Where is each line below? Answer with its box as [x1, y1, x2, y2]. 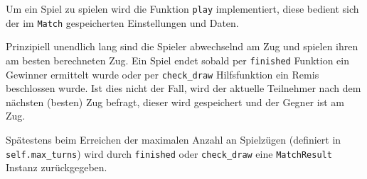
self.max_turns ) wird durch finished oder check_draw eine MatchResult [6, 146, 332, 161]
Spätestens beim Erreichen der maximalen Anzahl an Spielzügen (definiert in [6, 132, 341, 146]
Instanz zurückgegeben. [6, 160, 107, 175]
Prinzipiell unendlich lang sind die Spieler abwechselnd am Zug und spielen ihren [6, 39, 358, 54]
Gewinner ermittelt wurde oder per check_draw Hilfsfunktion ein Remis [6, 67, 319, 81]
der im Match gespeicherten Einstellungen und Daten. [6, 15, 239, 30]
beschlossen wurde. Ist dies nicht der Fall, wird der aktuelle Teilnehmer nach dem [6, 81, 361, 96]
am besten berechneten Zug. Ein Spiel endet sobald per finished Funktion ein [6, 52, 349, 67]
